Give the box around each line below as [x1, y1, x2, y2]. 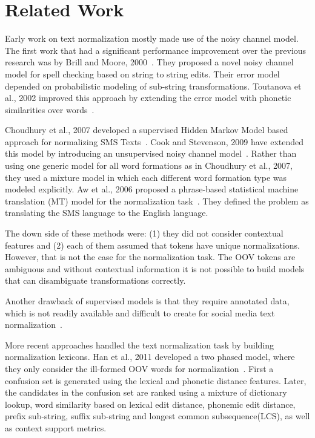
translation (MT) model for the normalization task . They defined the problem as [5, 194, 309, 207]
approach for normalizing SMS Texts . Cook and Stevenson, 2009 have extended [5, 135, 304, 148]
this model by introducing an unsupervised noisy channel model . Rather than [5, 147, 297, 160]
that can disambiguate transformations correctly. [5, 274, 186, 287]
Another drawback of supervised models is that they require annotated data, [5, 295, 290, 307]
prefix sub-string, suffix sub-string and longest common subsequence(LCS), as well [5, 410, 310, 422]
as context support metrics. [5, 421, 107, 434]
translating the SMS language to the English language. [5, 206, 208, 219]
